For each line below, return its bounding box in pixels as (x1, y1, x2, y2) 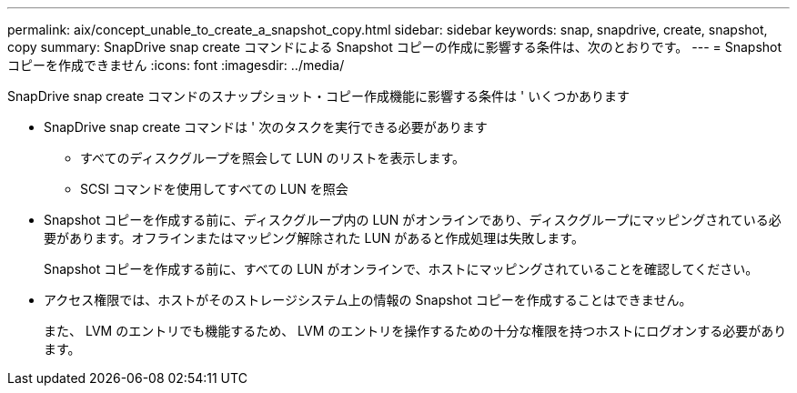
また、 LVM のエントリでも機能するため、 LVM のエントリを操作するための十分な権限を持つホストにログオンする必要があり (44, 323, 787, 338)
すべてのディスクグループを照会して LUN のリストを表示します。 (80, 150, 466, 166)
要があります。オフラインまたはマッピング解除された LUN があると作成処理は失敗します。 (44, 230, 584, 246)
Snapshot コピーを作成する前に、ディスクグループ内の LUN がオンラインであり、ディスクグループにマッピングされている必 (44, 212, 782, 227)
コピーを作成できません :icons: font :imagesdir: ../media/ (7, 57, 345, 73)
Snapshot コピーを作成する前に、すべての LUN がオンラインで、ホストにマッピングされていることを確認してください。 (44, 261, 759, 277)
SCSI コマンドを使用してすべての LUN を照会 (80, 181, 348, 196)
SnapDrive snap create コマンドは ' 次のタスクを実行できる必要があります (44, 119, 488, 135)
